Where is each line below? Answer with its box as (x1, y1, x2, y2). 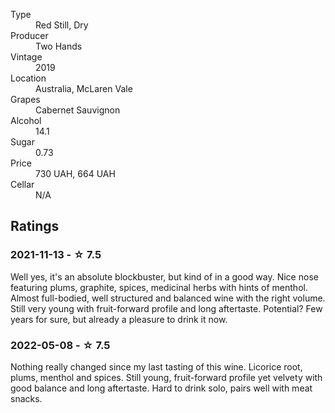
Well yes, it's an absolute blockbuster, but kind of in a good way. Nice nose (10, 270, 319, 283)
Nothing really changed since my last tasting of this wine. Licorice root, (10, 360, 303, 373)
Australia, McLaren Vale (35, 83, 133, 94)
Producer (10, 30, 49, 41)
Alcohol (10, 115, 42, 126)
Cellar (10, 179, 35, 190)
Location (10, 72, 47, 84)
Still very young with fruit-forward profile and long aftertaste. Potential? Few (10, 302, 323, 314)
